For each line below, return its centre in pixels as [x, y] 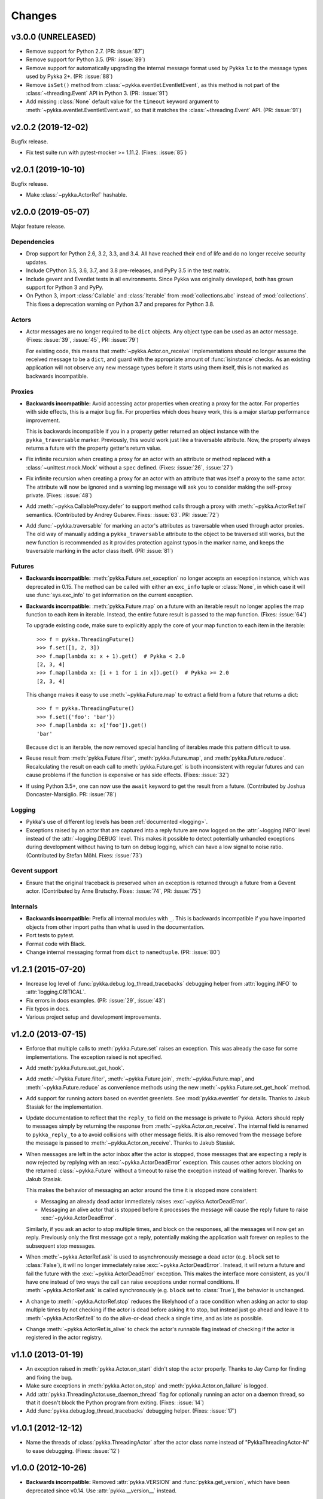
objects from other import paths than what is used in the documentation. [115, 927]
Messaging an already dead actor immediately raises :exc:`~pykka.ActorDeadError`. [144, 1201]
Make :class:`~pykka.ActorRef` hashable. [77, 195]
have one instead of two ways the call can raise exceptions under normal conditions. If [133, 1282]
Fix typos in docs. [48, 1009]
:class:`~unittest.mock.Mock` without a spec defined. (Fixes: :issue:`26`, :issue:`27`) [129, 467]
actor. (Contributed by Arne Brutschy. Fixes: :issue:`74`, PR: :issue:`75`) [114, 891]
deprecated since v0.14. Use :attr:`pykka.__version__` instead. [101, 1491]
